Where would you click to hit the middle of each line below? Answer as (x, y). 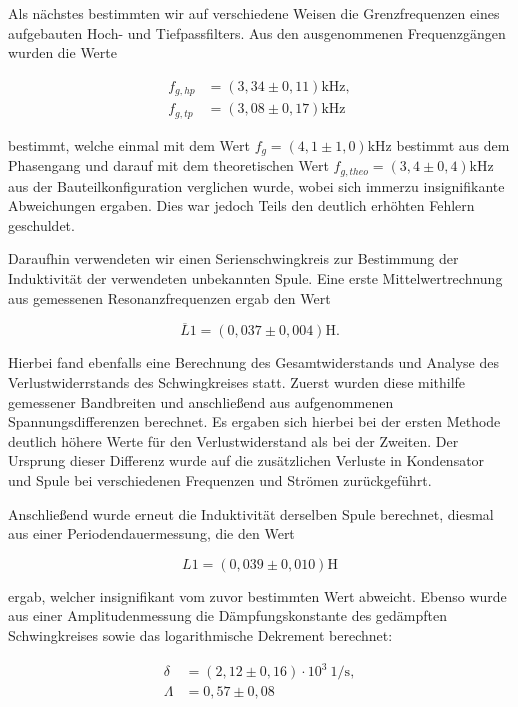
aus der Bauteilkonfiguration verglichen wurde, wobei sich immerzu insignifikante (256, 185)
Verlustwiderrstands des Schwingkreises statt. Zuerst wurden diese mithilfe (237, 382)
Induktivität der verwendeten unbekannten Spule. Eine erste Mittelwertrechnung (255, 278)
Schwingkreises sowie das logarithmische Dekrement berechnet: (200, 634)
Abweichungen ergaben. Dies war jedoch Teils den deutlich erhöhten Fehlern (241, 205)
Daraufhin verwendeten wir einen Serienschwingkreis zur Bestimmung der (233, 258)
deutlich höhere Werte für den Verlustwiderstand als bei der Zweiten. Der (233, 440)
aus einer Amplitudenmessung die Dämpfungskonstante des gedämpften (227, 615)
